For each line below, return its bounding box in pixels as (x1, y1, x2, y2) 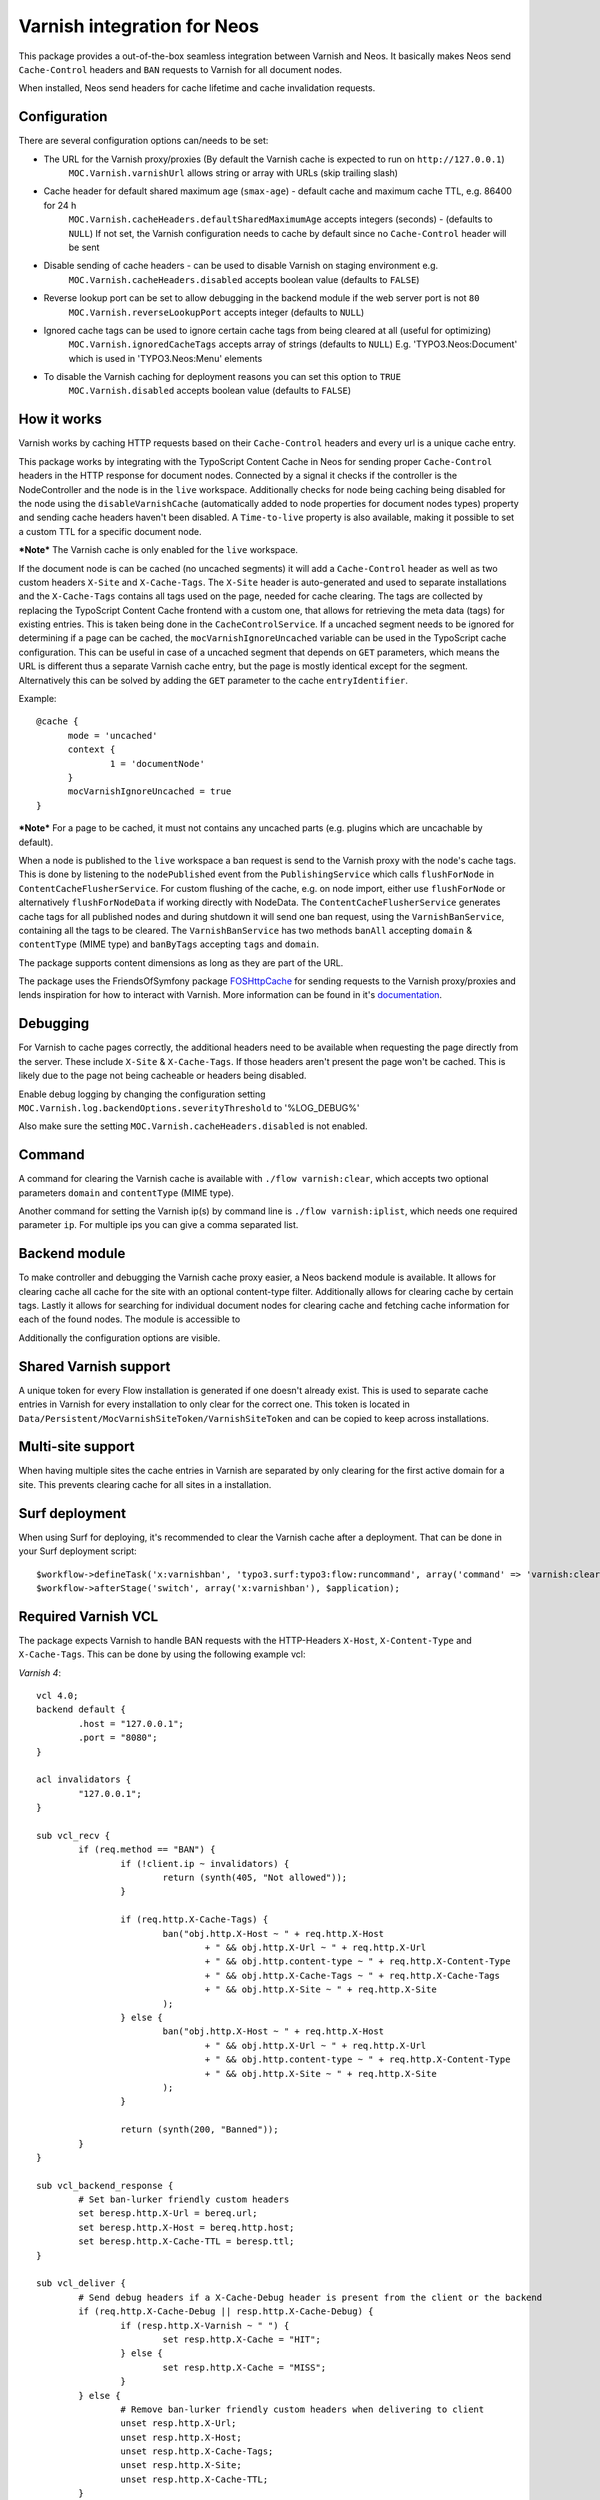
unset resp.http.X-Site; (120, 2460, 242, 2471)
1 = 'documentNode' (110, 758, 205, 769)
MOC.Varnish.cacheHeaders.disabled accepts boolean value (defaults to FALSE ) (68, 273, 420, 285)
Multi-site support (18, 1438, 135, 1455)
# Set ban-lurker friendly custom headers (78, 2194, 290, 2205)
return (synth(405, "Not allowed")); (162, 1872, 348, 1884)
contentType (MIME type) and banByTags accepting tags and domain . (18, 938, 320, 950)
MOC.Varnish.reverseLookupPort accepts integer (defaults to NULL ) (68, 306, 365, 318)
